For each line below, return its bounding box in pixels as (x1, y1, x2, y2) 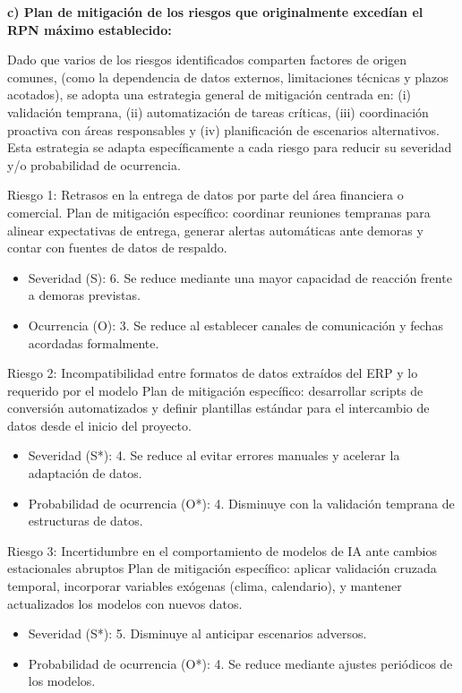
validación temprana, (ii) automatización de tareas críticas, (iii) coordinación (7, 102, 429, 121)
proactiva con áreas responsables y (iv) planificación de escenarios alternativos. (7, 120, 440, 139)
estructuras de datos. (28, 511, 143, 530)
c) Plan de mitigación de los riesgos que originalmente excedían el (7, 3, 423, 21)
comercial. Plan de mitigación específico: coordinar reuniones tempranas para (7, 202, 431, 221)
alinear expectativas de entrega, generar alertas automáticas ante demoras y (7, 220, 423, 239)
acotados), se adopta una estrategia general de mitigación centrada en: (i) (7, 85, 412, 104)
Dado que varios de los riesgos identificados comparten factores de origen (7, 50, 407, 69)
